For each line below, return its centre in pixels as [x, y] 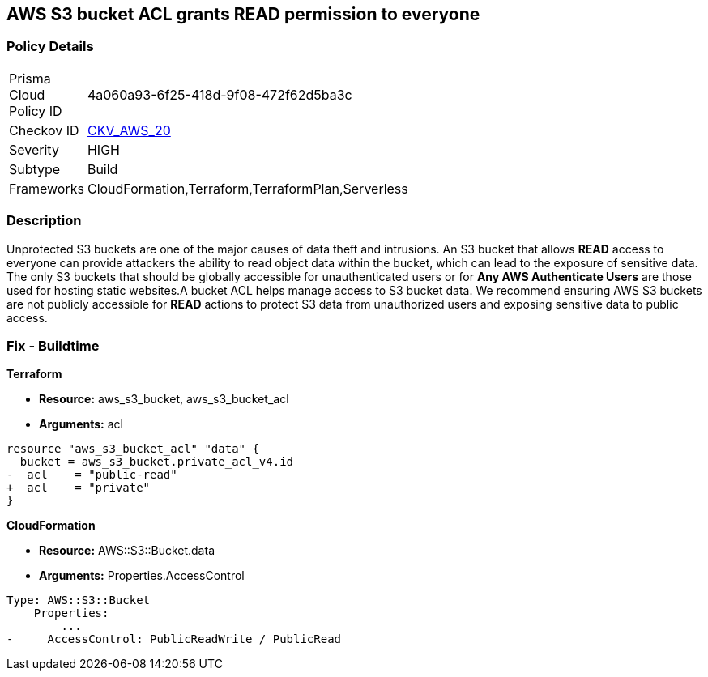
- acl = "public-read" [92, 475]
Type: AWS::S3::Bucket [79, 600]
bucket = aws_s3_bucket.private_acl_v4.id [157, 462]
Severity [34, 149]
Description [44, 221]
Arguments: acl [81, 424]
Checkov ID [44, 130]
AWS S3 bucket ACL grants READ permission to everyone [243, 14]
